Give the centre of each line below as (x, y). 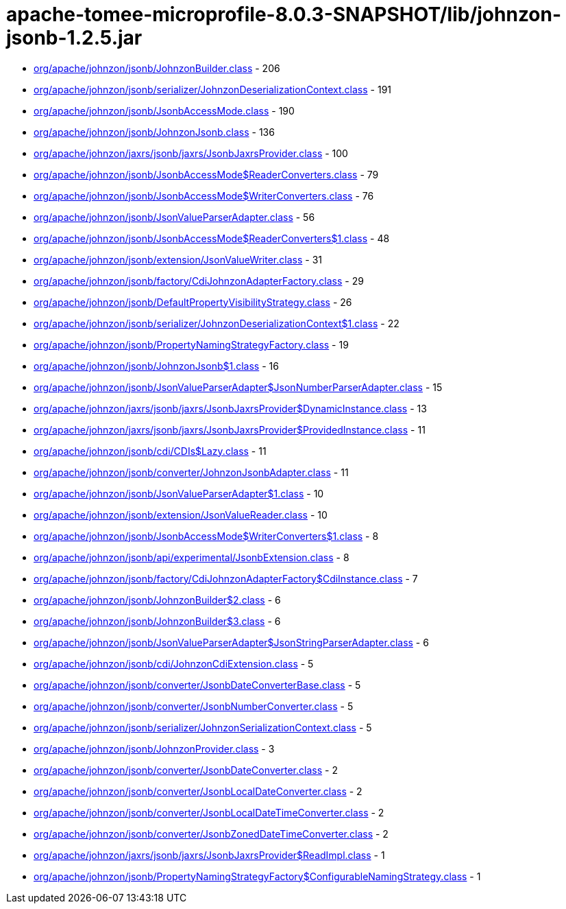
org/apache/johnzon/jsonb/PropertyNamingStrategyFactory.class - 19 (191, 344)
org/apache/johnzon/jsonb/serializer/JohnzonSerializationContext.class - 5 (203, 727)
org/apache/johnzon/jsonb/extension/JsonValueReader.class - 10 (181, 515)
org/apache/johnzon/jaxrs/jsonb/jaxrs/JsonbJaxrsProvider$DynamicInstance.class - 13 (230, 408)
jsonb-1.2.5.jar (74, 38)
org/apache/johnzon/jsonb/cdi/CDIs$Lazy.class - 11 (150, 451)
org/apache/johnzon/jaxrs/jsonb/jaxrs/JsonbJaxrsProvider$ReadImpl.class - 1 (209, 855)
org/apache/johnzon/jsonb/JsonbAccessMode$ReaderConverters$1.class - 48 (212, 238)
